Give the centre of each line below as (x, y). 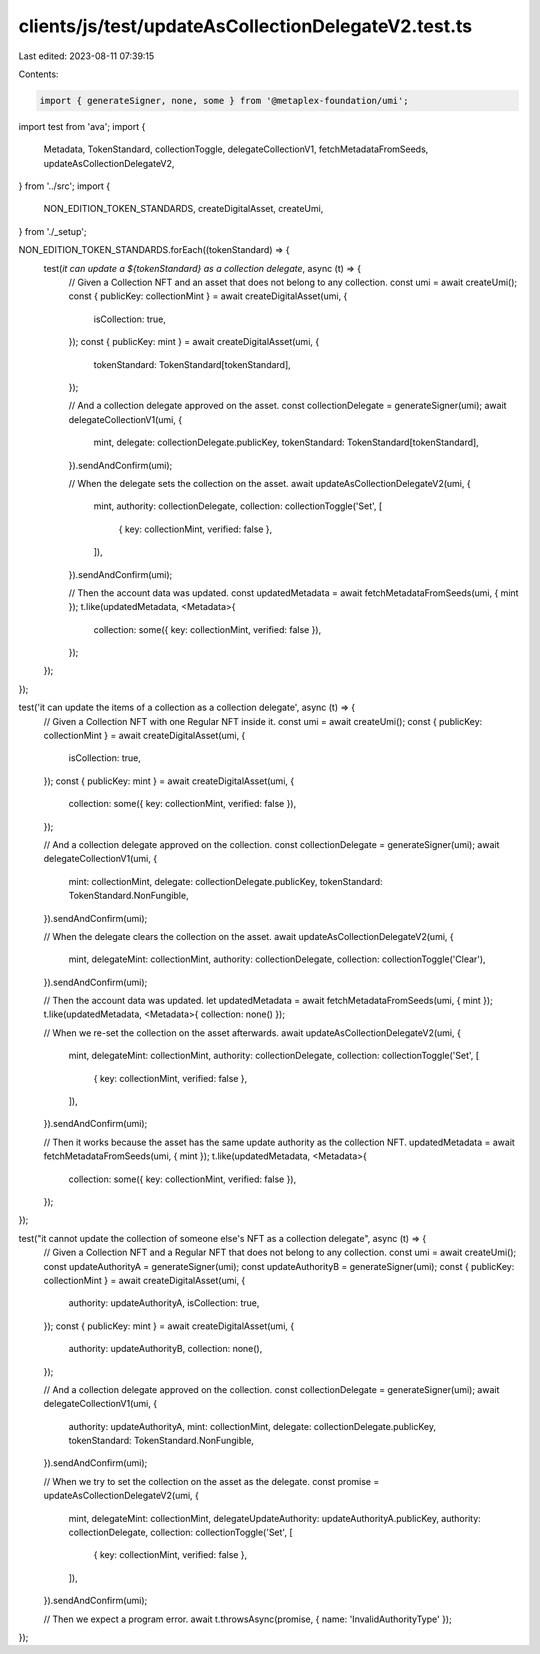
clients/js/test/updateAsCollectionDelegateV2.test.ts (245, 26)
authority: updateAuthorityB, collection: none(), (165, 1349)
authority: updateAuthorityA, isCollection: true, (164, 1303)
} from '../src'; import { (64, 186)
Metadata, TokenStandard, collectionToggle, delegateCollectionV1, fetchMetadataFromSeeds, (236, 149)
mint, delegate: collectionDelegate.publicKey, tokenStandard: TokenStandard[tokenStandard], (286, 442)
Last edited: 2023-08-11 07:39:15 (86, 56)
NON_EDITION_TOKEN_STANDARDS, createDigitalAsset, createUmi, (183, 209)
